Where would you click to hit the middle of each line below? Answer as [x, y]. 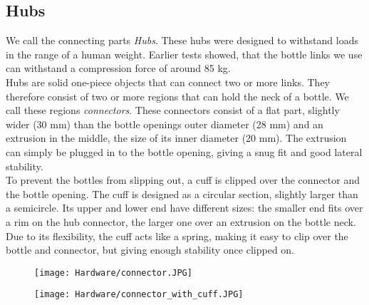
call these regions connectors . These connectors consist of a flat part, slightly [173, 110]
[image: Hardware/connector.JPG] [113, 273]
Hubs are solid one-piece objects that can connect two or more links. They [168, 82]
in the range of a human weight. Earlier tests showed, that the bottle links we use [184, 54]
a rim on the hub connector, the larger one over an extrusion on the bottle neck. [181, 221]
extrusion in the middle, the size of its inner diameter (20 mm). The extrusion [176, 138]
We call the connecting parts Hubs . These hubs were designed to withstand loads [182, 40]
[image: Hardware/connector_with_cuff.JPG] [139, 295]
